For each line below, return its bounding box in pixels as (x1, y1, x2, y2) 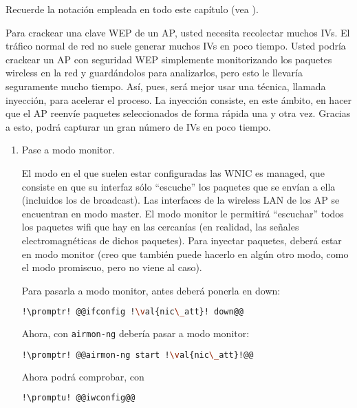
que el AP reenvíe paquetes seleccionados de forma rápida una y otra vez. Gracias (6, 106, 351, 120)
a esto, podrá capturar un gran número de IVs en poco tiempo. (6, 119, 271, 133)
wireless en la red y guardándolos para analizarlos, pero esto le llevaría (6, 65, 303, 80)
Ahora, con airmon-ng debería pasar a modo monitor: (21, 326, 250, 341)
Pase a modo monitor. (21, 142, 115, 157)
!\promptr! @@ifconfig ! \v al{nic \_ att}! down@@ (21, 307, 244, 317)
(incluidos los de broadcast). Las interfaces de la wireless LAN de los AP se (21, 193, 340, 207)
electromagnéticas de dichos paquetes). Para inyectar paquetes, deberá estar (21, 233, 342, 247)
